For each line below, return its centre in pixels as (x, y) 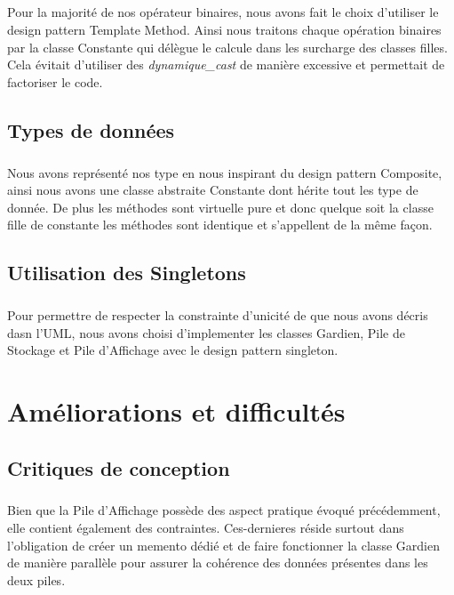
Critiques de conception (119, 467)
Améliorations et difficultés (176, 411)
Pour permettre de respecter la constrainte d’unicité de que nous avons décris (218, 315)
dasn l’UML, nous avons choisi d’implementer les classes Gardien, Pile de (206, 332)
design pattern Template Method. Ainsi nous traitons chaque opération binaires (224, 29)
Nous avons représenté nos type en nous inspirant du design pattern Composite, (225, 172)
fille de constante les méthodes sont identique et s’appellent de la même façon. (220, 225)
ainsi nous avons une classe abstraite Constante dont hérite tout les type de (213, 190)
